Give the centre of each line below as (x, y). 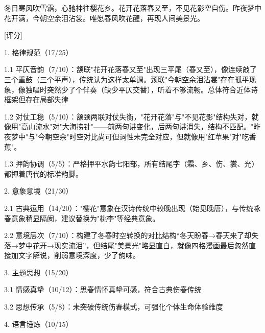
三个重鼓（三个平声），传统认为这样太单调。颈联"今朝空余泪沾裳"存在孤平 (127, 79)
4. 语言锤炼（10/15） (39, 324)
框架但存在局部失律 (36, 99)
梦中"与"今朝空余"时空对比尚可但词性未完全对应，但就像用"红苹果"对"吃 (130, 136)
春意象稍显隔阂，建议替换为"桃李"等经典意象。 (82, 218)
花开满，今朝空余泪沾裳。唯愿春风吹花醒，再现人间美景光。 (104, 18)
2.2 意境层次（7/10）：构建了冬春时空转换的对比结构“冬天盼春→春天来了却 (128, 235)
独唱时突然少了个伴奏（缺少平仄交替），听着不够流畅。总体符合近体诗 (141, 89)
